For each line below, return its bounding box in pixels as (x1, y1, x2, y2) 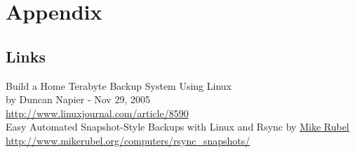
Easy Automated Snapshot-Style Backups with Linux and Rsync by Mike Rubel (6, 119, 349, 134)
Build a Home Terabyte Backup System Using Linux (6, 78, 232, 93)
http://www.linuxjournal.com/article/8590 (6, 105, 189, 120)
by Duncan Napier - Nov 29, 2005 (6, 92, 150, 107)
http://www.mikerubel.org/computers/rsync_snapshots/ (6, 133, 250, 147)
